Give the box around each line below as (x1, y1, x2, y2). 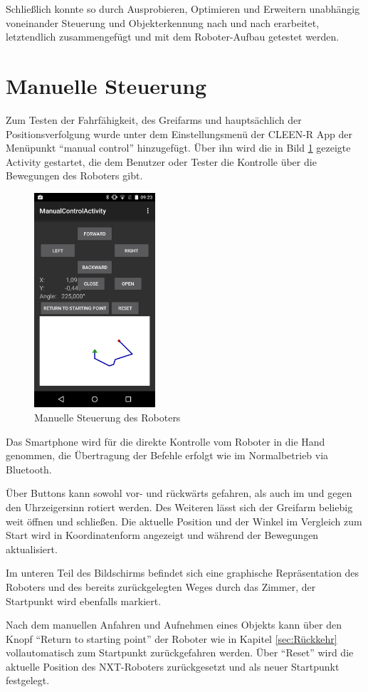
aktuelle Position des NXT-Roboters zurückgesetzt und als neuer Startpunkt (6, 659, 340, 673)
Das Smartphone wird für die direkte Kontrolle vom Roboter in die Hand (6, 434, 325, 449)
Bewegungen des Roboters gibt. (6, 168, 143, 183)
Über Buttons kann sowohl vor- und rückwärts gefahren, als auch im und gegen (6, 486, 352, 500)
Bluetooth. (6, 461, 52, 476)
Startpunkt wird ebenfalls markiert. (6, 593, 162, 608)
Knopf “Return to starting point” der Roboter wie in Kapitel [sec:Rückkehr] (6, 631, 337, 646)
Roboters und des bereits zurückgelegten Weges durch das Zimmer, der (6, 579, 316, 594)
